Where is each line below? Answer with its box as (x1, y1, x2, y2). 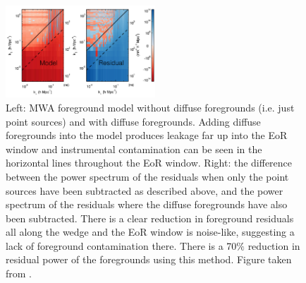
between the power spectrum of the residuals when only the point (6, 169, 289, 183)
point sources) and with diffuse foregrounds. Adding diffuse (6, 114, 261, 128)
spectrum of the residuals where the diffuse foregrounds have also (6, 197, 288, 212)
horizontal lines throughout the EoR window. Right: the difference (6, 155, 293, 170)
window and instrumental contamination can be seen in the (6, 141, 262, 156)
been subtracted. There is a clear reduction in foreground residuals (6, 210, 294, 225)
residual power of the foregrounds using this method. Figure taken (6, 252, 292, 267)
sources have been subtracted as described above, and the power (6, 183, 283, 198)
